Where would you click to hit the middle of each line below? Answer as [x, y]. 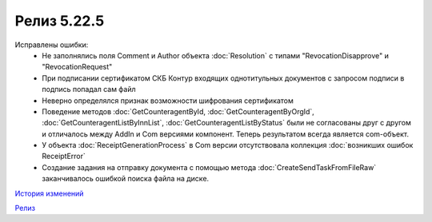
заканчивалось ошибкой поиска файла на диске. [126, 179]
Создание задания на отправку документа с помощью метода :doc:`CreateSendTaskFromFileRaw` [209, 167]
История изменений [49, 193]
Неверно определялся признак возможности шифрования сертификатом [168, 101]
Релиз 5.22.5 [60, 21]
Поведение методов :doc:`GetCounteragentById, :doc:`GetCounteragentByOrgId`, [178, 111]
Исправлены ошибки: [52, 45]
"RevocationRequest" [77, 67]
